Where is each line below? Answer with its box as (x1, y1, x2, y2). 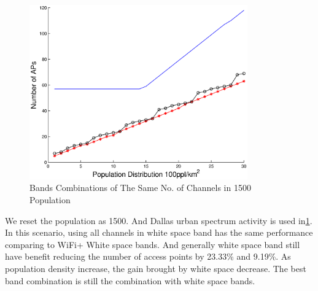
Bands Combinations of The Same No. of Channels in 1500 (29, 181, 251, 194)
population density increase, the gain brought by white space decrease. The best (5, 262, 306, 274)
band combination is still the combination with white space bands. (5, 274, 255, 287)
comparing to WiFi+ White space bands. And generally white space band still (5, 238, 300, 250)
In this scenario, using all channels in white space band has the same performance (5, 226, 313, 239)
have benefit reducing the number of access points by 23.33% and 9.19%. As (5, 250, 291, 263)
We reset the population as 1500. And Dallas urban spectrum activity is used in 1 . (5, 214, 312, 227)
